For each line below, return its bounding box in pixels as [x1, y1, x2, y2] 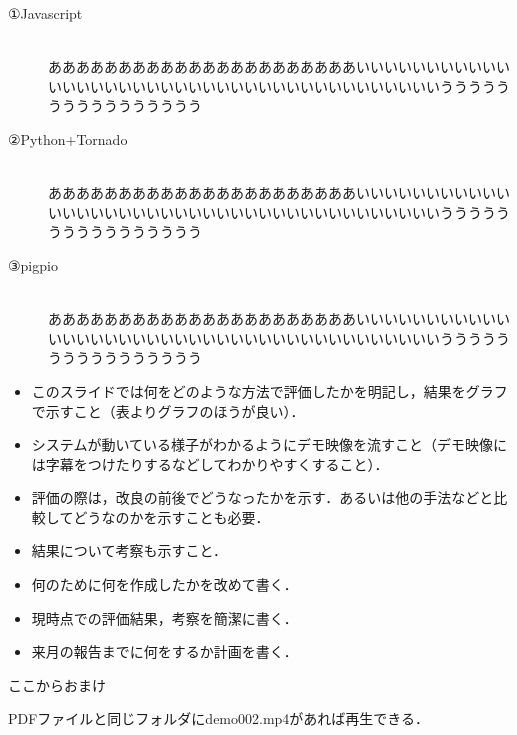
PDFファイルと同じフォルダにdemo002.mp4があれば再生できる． [8, 708, 430, 729]
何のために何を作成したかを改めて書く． [31, 574, 298, 595]
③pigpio [8, 254, 58, 275]
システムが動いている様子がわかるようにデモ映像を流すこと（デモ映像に [31, 434, 507, 455]
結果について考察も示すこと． [31, 540, 227, 561]
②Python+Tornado [8, 128, 128, 149]
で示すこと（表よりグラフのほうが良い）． [31, 400, 305, 421]
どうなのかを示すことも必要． [73, 506, 270, 527]
